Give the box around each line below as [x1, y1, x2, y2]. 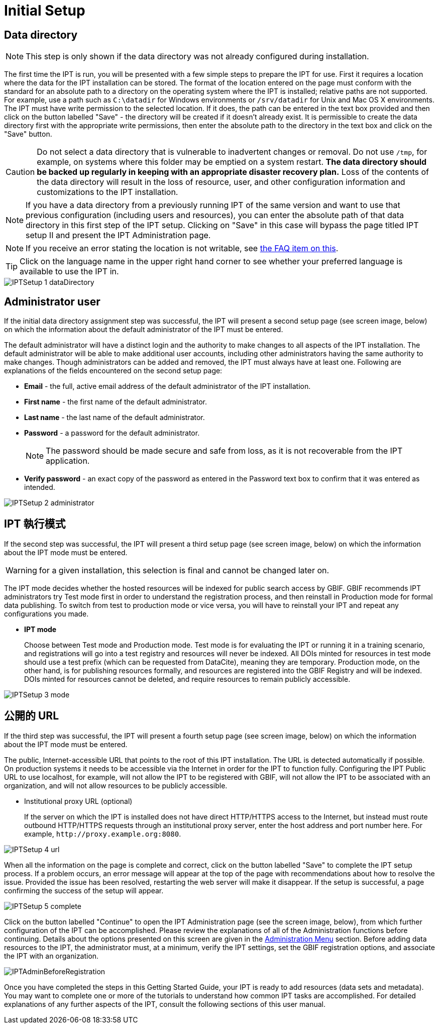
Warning [6, 565, 37, 575]
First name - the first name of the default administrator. [24, 397, 207, 406]
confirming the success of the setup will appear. [4, 886, 164, 895]
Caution [6, 167, 35, 177]
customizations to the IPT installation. [37, 187, 178, 197]
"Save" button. [4, 130, 52, 139]
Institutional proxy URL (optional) [24, 796, 133, 805]
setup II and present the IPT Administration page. [26, 230, 211, 241]
